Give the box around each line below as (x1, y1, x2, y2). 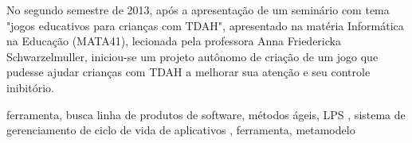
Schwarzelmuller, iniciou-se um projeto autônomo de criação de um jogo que (6, 48, 379, 64)
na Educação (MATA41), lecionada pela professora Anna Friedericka (6, 33, 341, 49)
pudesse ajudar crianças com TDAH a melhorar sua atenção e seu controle (6, 64, 371, 80)
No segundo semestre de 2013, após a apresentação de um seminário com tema (6, 2, 390, 17)
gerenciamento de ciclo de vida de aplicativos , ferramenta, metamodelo (6, 122, 355, 138)
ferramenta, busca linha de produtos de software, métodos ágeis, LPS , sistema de (6, 106, 406, 122)
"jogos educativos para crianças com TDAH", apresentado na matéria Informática (6, 17, 404, 33)
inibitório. (6, 79, 54, 95)
